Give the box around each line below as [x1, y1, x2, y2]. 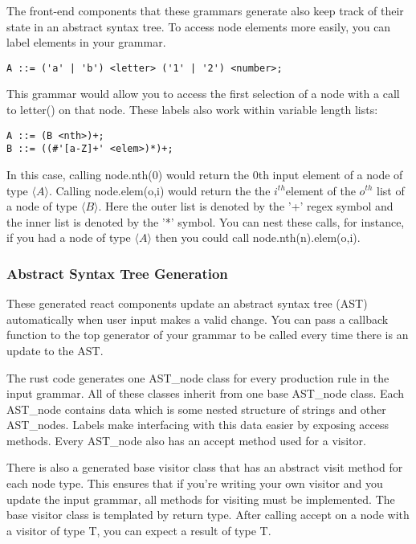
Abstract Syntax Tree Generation [6, 263, 228, 283]
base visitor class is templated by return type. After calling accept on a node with [6, 506, 410, 523]
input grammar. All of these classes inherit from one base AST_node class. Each [6, 385, 405, 402]
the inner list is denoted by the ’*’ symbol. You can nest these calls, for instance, [6, 213, 405, 230]
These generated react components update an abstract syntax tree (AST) [6, 295, 368, 312]
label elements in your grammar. [6, 34, 166, 51]
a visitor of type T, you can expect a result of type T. [6, 522, 271, 538]
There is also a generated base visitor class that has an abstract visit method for [6, 459, 403, 476]
